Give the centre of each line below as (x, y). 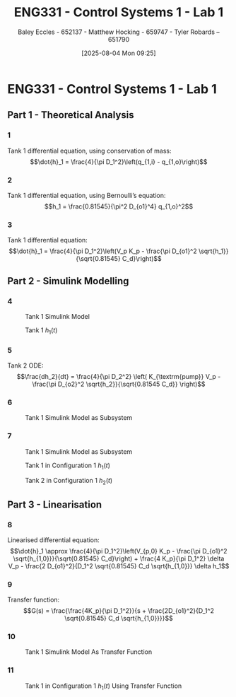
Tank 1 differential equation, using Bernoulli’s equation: (87, 195)
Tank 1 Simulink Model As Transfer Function (89, 652)
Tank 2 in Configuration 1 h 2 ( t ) (69, 481)
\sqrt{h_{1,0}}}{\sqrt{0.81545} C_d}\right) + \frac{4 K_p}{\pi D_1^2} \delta (119, 558)
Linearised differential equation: (54, 540)
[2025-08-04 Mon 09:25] (119, 53)
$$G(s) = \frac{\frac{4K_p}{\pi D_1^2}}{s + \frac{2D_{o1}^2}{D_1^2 (119, 611)
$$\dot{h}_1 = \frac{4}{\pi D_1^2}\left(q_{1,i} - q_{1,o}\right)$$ (119, 162)
